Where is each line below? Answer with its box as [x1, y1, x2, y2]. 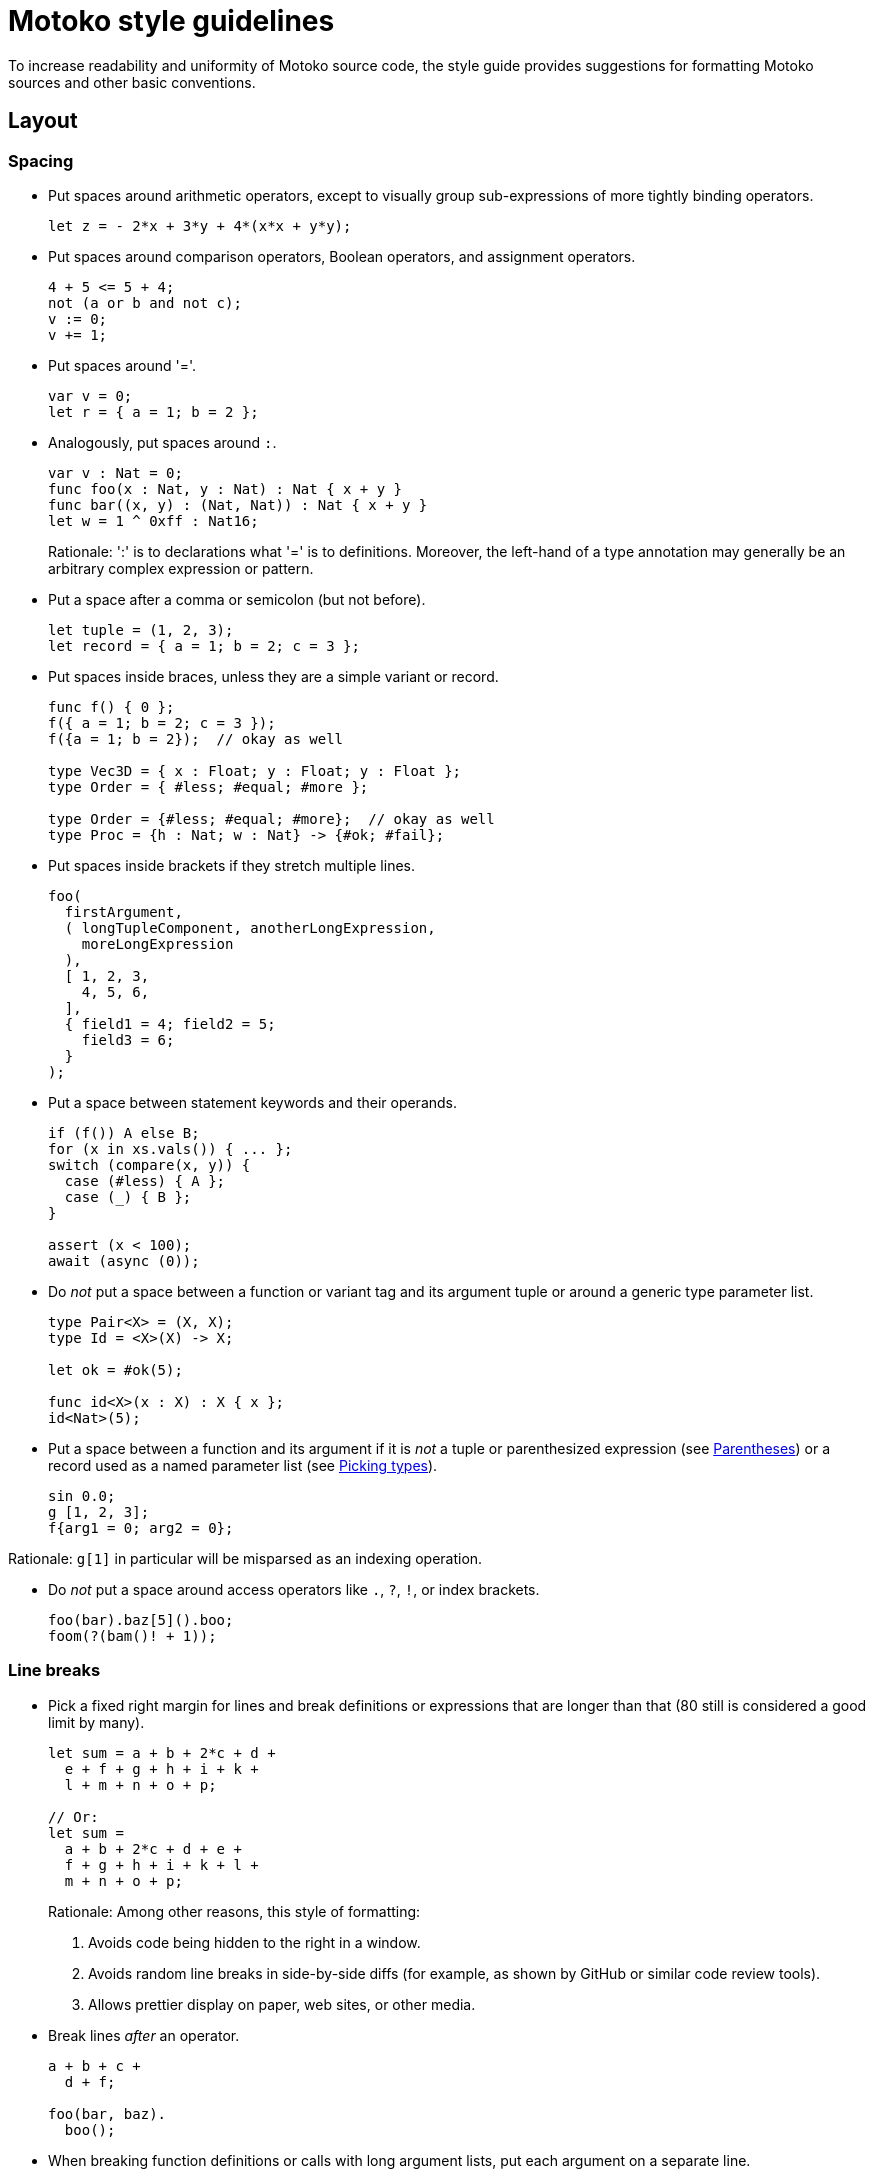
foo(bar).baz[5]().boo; [48, 1611, 234, 1628]
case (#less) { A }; [64, 1172, 226, 1189]
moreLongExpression [81, 935, 234, 952]
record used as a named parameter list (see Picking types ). [48, 1456, 438, 1474]
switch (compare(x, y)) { [48, 1156, 251, 1173]
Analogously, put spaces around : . [48, 433, 277, 451]
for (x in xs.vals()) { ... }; [48, 1140, 293, 1157]
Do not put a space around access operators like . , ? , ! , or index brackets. [48, 1580, 540, 1598]
